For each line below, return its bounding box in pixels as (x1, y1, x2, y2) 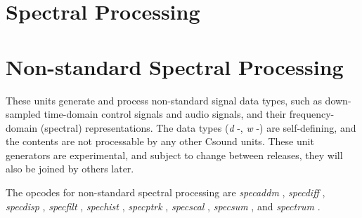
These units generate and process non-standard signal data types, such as (6, 93, 322, 107)
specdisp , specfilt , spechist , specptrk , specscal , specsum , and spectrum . (6, 198, 321, 213)
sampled (6, 107, 41, 121)
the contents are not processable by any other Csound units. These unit (6, 134, 314, 149)
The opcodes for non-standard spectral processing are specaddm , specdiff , (6, 185, 325, 200)
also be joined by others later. (6, 161, 134, 176)
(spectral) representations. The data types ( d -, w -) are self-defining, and (40, 120, 356, 135)
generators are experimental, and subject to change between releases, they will (6, 147, 343, 162)
